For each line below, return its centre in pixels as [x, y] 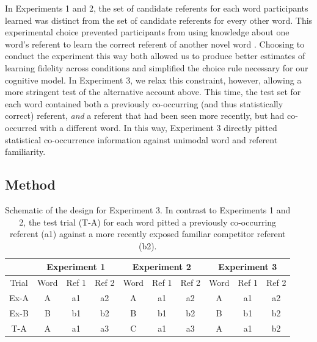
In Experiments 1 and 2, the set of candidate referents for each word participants [157, 8]
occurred [21, 127]
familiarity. [25, 151]
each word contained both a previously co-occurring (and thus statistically [144, 103]
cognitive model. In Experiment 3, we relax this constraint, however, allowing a [153, 80]
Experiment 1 [76, 267]
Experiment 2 [162, 267]
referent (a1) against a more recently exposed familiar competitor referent [148, 234]
